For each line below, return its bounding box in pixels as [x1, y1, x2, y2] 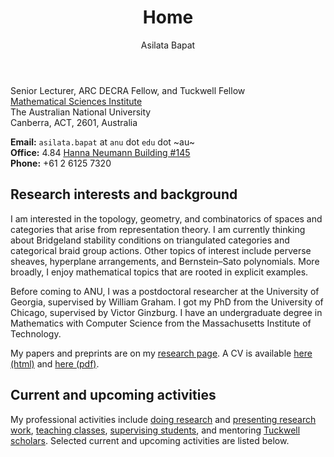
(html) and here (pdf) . [10, 357, 100, 370]
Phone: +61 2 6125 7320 [10, 157, 112, 169]
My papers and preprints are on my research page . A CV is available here [10, 347, 313, 359]
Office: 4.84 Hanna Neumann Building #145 [10, 146, 191, 158]
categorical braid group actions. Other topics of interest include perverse [10, 244, 312, 256]
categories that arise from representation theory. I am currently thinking [10, 223, 306, 235]
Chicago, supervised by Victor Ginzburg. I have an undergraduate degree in [10, 306, 323, 318]
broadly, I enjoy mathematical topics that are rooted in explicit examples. [10, 266, 309, 278]
